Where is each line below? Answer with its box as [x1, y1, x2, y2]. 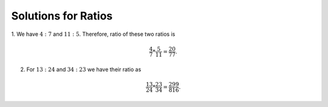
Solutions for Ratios [11, 9, 113, 22]
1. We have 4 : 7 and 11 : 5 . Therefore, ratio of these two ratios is [11, 30, 176, 38]
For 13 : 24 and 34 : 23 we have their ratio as [26, 66, 142, 73]
